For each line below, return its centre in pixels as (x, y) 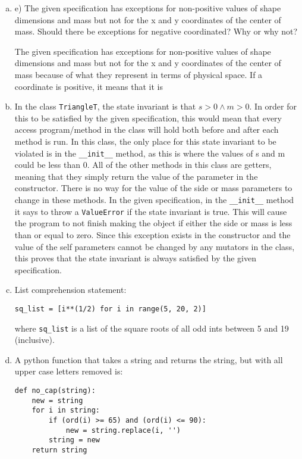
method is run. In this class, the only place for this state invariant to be (145, 141)
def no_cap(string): (55, 391)
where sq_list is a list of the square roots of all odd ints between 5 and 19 (152, 328)
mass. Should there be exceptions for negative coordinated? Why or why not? (156, 31)
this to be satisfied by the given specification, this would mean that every (148, 118)
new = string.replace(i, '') (123, 430)
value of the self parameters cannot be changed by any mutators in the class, (155, 246)
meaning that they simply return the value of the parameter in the (136, 176)
